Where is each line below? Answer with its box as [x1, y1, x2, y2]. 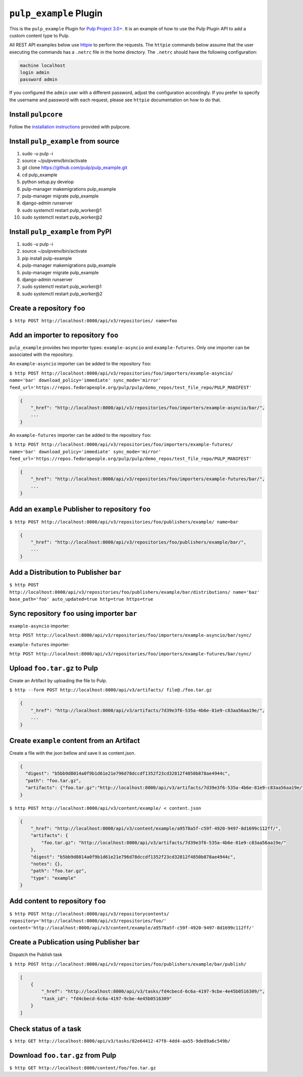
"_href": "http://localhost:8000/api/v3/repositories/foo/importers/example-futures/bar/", [30, 476, 265, 482]
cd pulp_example [22, 172, 58, 178]
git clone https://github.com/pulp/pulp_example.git [22, 164, 127, 171]
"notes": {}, [30, 861, 63, 866]
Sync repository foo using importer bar [9, 609, 137, 617]
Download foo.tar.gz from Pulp [9, 1051, 117, 1060]
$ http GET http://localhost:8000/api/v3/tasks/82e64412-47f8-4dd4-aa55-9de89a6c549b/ [9, 1038, 231, 1044]
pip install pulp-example [22, 255, 72, 261]
